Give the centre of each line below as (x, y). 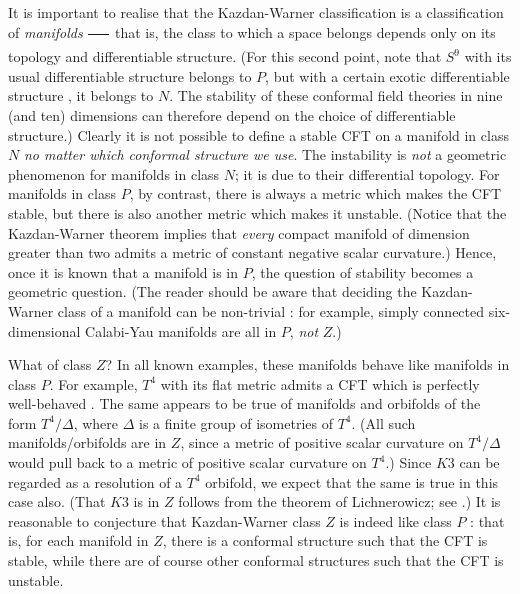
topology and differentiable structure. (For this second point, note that (225, 56)
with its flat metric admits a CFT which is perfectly (320, 383)
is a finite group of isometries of (236, 422)
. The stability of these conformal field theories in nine (336, 95)
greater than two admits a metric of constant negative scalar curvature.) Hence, (252, 252)
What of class (50, 364)
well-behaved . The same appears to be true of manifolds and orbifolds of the (244, 403)
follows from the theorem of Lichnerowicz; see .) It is (339, 501)
